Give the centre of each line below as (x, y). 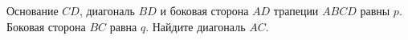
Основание (33, 10)
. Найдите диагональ (196, 26)
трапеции (296, 10)
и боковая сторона (204, 10)
